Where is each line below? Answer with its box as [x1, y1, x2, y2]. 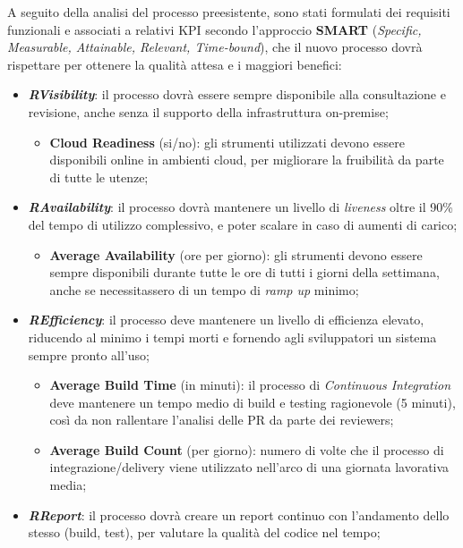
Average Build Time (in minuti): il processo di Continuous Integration [49, 375, 451, 394]
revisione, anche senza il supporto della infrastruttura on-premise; [28, 102, 389, 121]
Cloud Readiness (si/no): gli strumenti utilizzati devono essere [49, 132, 405, 151]
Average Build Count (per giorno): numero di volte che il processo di [49, 440, 444, 459]
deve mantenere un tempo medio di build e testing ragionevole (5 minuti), [49, 392, 456, 411]
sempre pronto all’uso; [28, 345, 150, 364]
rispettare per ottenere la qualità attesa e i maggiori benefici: [7, 55, 342, 73]
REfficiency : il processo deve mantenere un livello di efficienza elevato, [28, 310, 424, 329]
